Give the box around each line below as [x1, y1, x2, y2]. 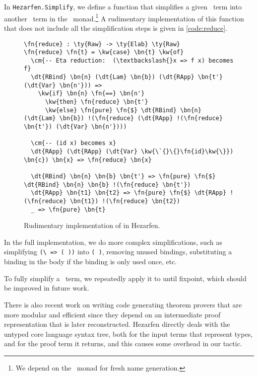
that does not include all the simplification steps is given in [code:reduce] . [4, 22, 228, 33]
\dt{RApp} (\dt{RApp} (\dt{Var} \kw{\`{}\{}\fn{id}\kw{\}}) [31, 148, 234, 155]
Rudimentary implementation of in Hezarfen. [24, 220, 160, 230]
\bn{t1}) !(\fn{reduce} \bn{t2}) [70, 197, 180, 205]
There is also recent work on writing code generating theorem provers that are [4, 299, 242, 309]
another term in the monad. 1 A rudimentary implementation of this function [4, 11, 244, 23]
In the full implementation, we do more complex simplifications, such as [4, 236, 222, 247]
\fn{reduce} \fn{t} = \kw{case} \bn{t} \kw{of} [24, 49, 184, 56]
